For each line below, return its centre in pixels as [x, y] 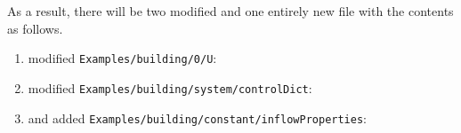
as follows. [35, 28]
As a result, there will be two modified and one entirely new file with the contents [230, 11]
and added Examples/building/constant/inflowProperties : [197, 117]
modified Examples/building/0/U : [122, 58]
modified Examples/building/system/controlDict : [170, 87]
